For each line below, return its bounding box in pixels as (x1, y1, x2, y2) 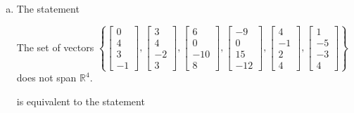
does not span (16, 70, 77, 85)
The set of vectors (16, 39, 94, 54)
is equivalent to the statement (16, 93, 145, 108)
